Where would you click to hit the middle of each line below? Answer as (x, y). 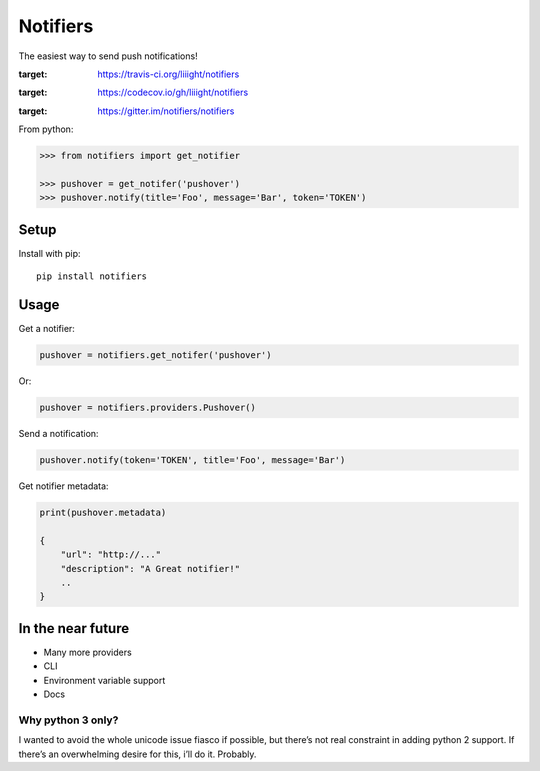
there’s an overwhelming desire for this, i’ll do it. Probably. (137, 754)
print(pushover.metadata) (103, 512)
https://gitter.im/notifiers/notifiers (166, 111)
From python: (46, 129)
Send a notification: (58, 433)
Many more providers (87, 652)
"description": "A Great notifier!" (150, 568)
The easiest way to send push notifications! (108, 56)
